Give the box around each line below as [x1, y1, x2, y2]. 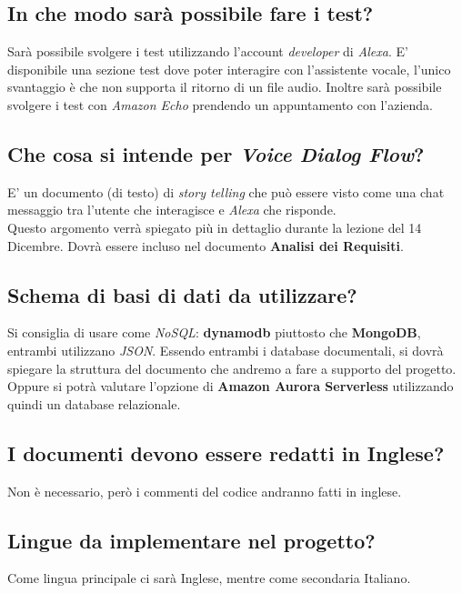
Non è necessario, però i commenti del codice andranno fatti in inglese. [7, 481, 402, 500]
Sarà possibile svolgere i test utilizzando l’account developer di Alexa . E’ [7, 42, 408, 61]
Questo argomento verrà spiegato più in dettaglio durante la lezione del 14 [7, 217, 422, 236]
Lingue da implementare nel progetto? [7, 526, 376, 554]
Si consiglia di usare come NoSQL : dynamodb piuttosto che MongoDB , [7, 323, 421, 342]
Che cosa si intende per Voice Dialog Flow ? [7, 139, 425, 167]
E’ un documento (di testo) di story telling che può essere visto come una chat [7, 182, 445, 201]
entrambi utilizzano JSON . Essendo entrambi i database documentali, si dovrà [7, 340, 444, 359]
